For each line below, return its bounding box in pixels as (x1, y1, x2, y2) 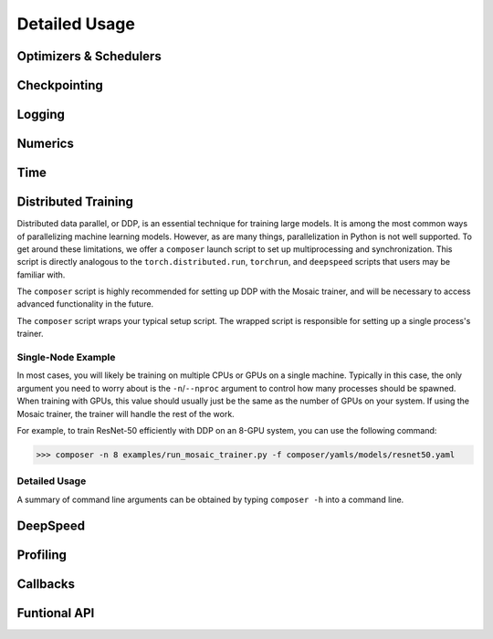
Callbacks (16, 576, 76, 592)
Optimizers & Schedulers (16, 48, 162, 64)
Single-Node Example (16, 351, 116, 364)
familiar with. (16, 269, 66, 280)
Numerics (16, 136, 75, 152)
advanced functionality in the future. (16, 299, 154, 309)
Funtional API (16, 605, 95, 621)
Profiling (16, 547, 68, 562)
